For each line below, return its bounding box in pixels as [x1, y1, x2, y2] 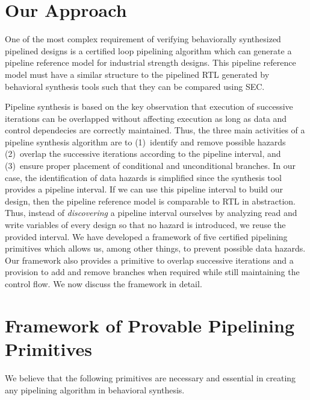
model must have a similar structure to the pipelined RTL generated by [5, 68, 270, 80]
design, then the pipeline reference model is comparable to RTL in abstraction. [5, 194, 296, 207]
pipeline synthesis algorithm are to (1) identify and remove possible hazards [5, 135, 286, 148]
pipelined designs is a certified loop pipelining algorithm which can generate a [5, 44, 292, 57]
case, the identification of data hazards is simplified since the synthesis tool [5, 171, 282, 183]
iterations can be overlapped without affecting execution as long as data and [5, 112, 287, 124]
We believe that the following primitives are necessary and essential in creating [5, 371, 296, 384]
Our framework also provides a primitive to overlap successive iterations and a [5, 253, 294, 266]
